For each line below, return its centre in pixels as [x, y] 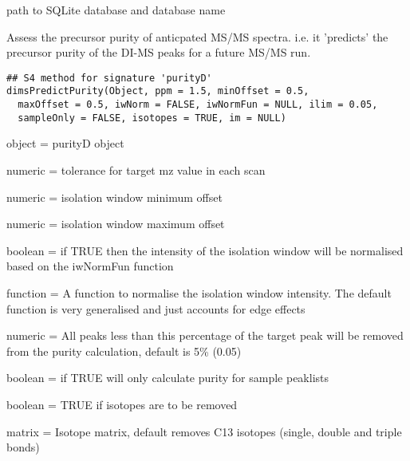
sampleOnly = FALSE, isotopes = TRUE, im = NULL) [152, 118]
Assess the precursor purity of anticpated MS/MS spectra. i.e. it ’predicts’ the [197, 36]
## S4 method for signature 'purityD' [109, 78]
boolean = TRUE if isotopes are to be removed [122, 404]
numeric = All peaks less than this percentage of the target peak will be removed [205, 335]
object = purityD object [65, 143]
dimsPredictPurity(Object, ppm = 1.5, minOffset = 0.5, [158, 91]
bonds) [23, 447]
